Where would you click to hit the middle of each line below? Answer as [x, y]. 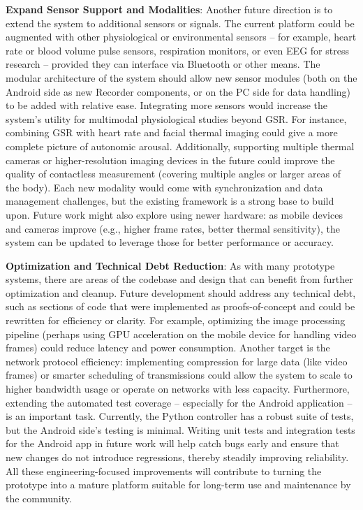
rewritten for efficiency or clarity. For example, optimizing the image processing [176, 320]
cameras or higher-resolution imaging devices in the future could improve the [170, 160]
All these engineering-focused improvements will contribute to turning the [164, 471]
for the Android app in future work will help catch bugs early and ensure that [172, 443]
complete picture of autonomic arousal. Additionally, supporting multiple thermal [180, 146]
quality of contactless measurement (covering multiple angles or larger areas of [173, 174]
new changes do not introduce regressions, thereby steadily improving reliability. [177, 457]
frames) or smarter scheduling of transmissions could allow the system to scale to [179, 375]
